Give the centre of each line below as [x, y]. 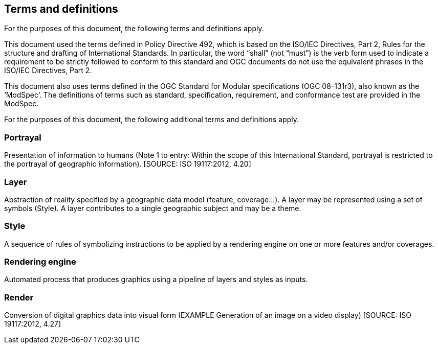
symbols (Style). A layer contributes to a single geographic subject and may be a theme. [153, 208]
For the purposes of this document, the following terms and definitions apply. [134, 29]
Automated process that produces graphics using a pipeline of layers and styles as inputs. [156, 280]
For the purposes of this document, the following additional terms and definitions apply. [151, 120]
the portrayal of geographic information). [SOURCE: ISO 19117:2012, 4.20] [128, 164]
